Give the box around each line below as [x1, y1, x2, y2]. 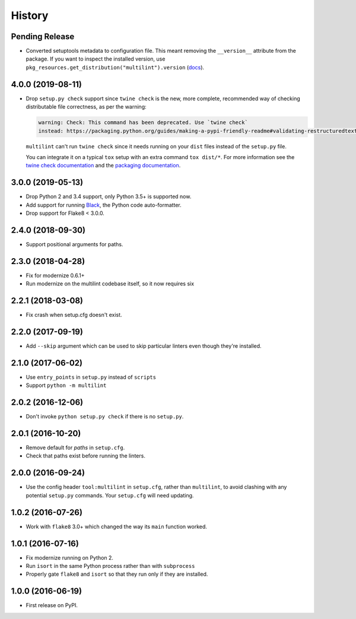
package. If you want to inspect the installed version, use [26, 55, 166, 62]
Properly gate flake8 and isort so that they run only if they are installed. [26, 570, 208, 578]
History [11, 9, 49, 22]
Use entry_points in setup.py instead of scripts [26, 373, 157, 380]
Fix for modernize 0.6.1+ [26, 272, 85, 279]
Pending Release [11, 31, 75, 42]
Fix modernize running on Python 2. [26, 554, 114, 561]
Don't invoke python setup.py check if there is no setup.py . [26, 413, 184, 420]
